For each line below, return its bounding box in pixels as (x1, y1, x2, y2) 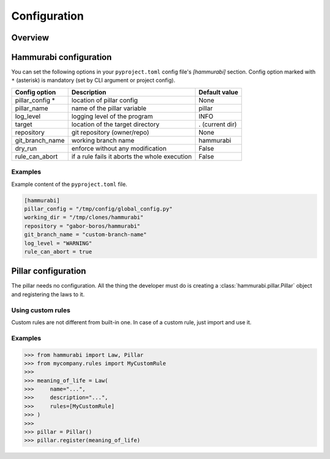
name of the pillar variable (71, 104, 147, 113)
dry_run (15, 144, 37, 152)
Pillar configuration (11, 266, 87, 277)
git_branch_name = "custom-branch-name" (24, 231, 147, 238)
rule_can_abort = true (24, 248, 92, 255)
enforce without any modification (71, 144, 167, 152)
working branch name (71, 136, 134, 144)
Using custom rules (11, 306, 70, 315)
